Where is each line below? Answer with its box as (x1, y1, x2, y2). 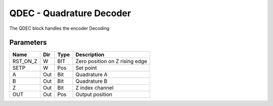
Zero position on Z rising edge (75, 58, 148, 65)
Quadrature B (75, 78, 108, 85)
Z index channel (75, 84, 114, 91)
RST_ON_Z (12, 58, 37, 65)
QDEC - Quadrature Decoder (9, 8, 131, 19)
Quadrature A (75, 71, 108, 78)
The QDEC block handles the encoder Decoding (9, 25, 110, 31)
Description (75, 51, 105, 58)
